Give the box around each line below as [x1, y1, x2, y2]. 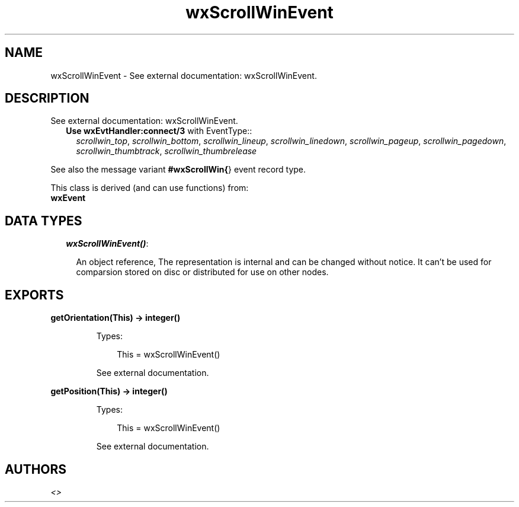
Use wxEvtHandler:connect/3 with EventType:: [66, 126, 252, 136]
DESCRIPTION [5, 91, 89, 106]
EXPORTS [5, 287, 64, 302]
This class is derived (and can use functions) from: [50, 183, 249, 193]
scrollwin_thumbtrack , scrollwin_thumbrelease [76, 146, 257, 157]
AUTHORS [5, 461, 67, 477]
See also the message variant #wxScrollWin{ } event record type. [50, 164, 306, 175]
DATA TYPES [5, 213, 82, 228]
